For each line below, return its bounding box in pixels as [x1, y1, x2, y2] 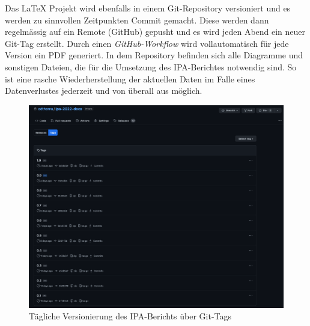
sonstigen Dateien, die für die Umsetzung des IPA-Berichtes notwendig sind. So [5, 60, 297, 73]
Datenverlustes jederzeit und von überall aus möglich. [5, 84, 202, 97]
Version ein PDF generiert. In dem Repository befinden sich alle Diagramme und [5, 49, 303, 61]
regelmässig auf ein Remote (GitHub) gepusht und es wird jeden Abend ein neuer [5, 25, 306, 38]
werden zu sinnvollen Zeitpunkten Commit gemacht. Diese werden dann [5, 13, 269, 26]
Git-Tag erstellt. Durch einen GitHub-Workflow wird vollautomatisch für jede [5, 37, 289, 49]
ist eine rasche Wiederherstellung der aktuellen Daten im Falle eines [5, 72, 255, 85]
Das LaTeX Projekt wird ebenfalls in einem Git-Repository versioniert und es [5, 2, 291, 14]
